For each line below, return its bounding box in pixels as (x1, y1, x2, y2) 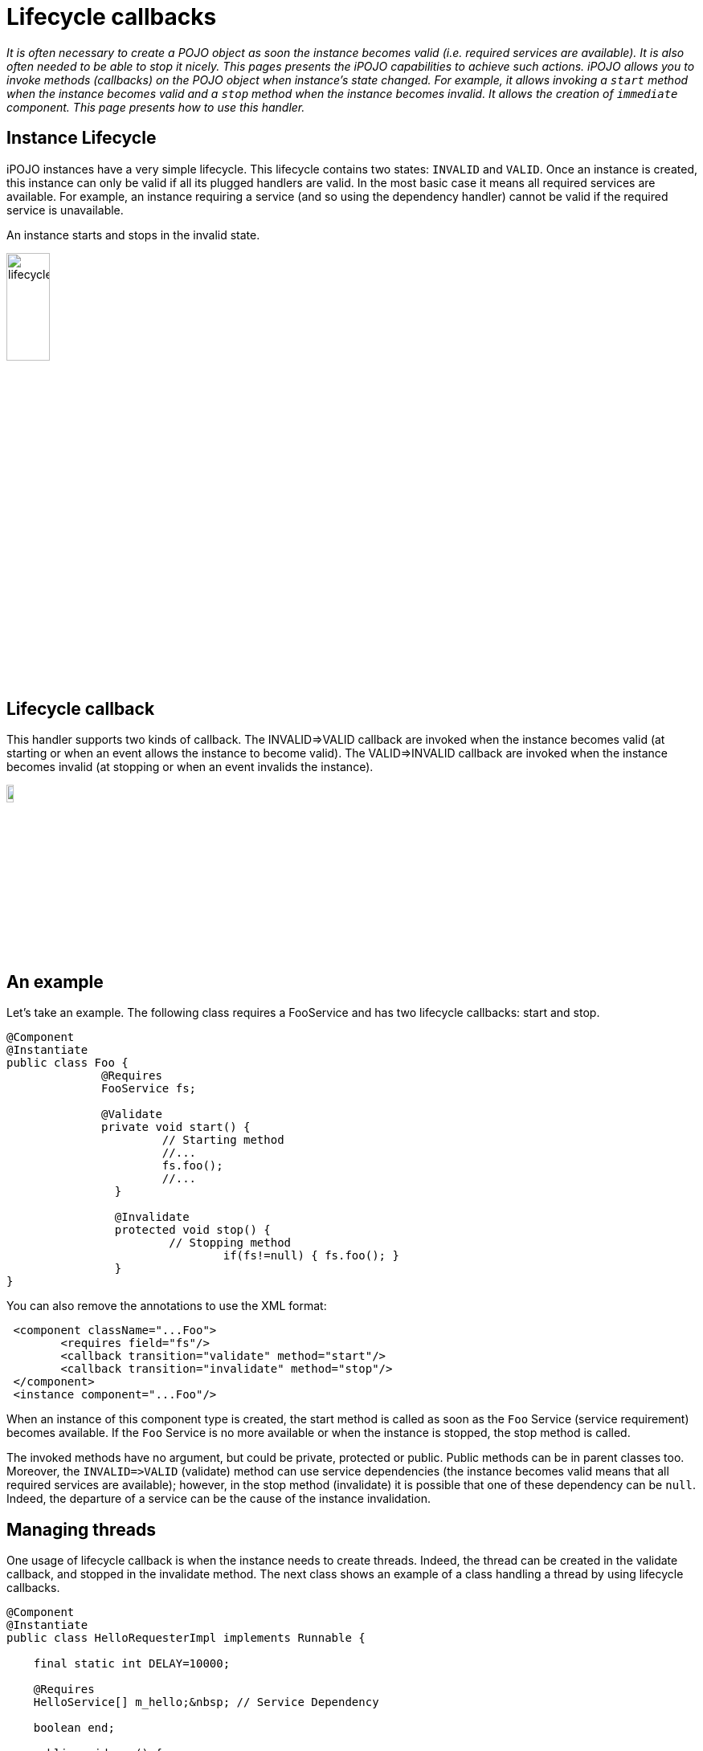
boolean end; (33, 1721, 115, 1735)
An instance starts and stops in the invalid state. (6, 227, 260, 242)
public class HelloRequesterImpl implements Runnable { (6, 1631, 366, 1645)
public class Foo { (6, 1056, 129, 1070)
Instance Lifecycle (6, 128, 157, 149)
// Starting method (161, 1133, 284, 1147)
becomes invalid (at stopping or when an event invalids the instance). (6, 760, 374, 774)
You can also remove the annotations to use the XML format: (6, 1299, 327, 1313)
